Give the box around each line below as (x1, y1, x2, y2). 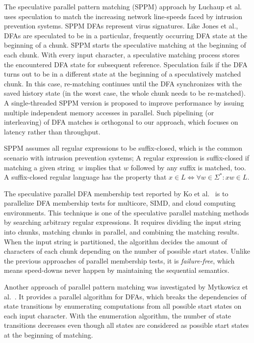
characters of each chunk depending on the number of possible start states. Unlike (4, 246, 250, 256)
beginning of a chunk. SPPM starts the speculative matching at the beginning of (4, 40, 246, 50)
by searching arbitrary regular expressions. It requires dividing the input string (4, 217, 241, 227)
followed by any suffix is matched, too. (130, 162, 246, 172)
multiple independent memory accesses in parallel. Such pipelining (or (4, 107, 214, 117)
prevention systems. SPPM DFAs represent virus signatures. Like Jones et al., (4, 21, 238, 31)
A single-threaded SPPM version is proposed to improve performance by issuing (4, 97, 244, 107)
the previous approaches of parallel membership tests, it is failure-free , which (4, 255, 235, 265)
